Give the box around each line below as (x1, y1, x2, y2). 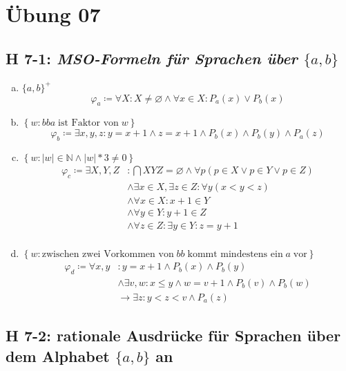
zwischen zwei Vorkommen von (41, 249, 174, 260)
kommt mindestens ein (187, 249, 283, 260)
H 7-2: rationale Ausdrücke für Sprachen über (6, 325, 341, 346)
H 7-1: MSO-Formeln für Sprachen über (6, 47, 298, 68)
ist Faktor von (58, 118, 119, 129)
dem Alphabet (6, 345, 110, 366)
